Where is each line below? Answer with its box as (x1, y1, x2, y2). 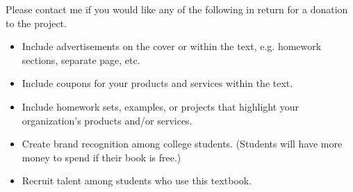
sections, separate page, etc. (22, 52, 140, 67)
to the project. (6, 15, 67, 30)
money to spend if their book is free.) (22, 150, 181, 164)
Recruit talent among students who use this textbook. (22, 173, 252, 188)
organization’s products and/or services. (22, 113, 192, 127)
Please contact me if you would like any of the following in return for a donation (6, 2, 348, 16)
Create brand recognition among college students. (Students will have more (22, 136, 343, 151)
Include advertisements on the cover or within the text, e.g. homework (22, 39, 322, 54)
